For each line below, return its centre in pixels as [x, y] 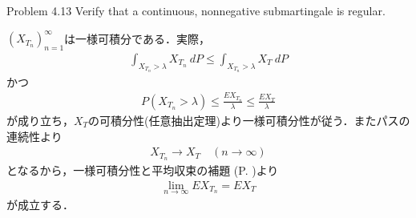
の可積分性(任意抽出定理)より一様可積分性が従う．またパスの [249, 120]
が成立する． [40, 204]
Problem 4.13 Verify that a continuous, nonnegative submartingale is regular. [196, 10]
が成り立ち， [40, 120]
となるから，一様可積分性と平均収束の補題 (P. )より [143, 170]
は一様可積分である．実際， [137, 38]
